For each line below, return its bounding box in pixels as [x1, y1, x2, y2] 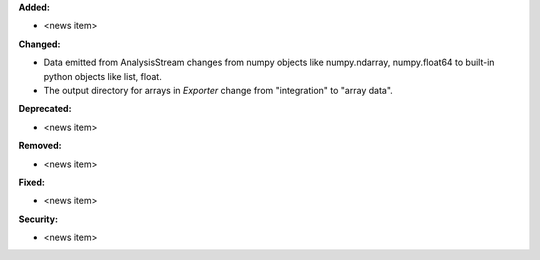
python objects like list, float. [43, 70, 162, 82]
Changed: [18, 38, 61, 50]
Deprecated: [18, 103, 72, 115]
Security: [18, 213, 59, 225]
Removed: [18, 140, 62, 152]
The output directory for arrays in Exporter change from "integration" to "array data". [43, 84, 394, 96]
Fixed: [18, 176, 45, 188]
